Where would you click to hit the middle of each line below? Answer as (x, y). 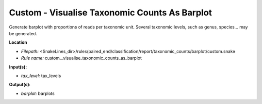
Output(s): (20, 85)
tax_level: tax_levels (41, 76)
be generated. (23, 33)
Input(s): (18, 67)
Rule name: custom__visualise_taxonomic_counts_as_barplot (81, 58)
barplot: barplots (38, 93)
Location (18, 42)
